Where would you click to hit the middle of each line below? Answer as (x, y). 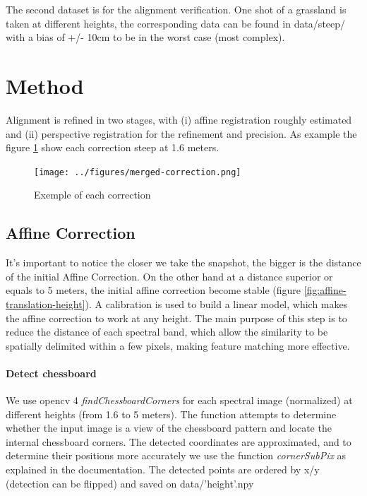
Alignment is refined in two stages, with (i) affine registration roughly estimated (179, 119)
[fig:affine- (325, 290)
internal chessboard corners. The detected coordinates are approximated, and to (179, 441)
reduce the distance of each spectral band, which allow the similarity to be (167, 332)
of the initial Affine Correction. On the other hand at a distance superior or (169, 276)
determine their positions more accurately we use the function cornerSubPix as (176, 455)
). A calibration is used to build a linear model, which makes (216, 303)
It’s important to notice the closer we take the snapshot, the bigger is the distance (183, 262)
